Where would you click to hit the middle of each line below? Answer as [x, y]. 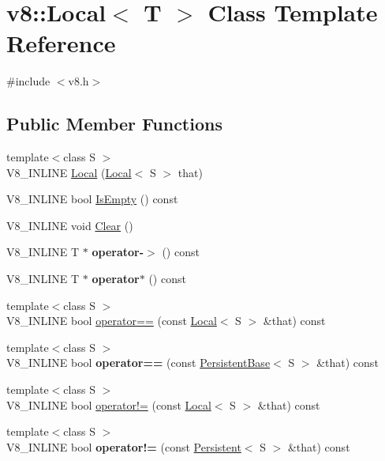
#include [28, 81]
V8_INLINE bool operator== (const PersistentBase [138, 363]
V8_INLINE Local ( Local [69, 172]
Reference [61, 43]
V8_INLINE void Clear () [70, 225]
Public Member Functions [114, 124]
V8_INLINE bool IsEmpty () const [92, 199]
